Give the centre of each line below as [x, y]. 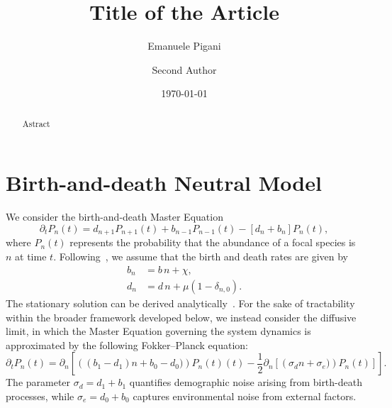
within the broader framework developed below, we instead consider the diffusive [181, 317]
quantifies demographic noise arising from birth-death [246, 382]
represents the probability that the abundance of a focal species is [213, 242]
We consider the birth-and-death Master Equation [114, 217]
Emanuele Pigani [184, 46]
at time [31, 256]
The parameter [38, 382]
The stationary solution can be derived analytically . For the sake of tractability [180, 303]
